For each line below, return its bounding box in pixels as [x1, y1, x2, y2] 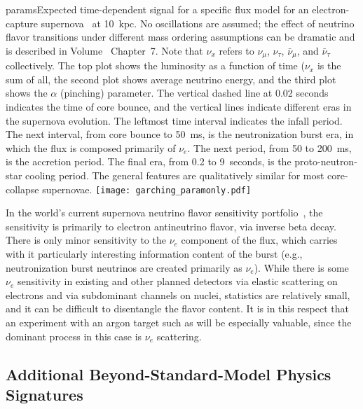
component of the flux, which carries [181, 233, 338, 247]
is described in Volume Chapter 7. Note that [6, 43, 203, 57]
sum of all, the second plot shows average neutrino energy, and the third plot [6, 71, 336, 86]
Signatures [6, 383, 83, 405]
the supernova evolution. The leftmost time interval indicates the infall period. [6, 113, 343, 127]
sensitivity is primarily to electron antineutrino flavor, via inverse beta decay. [6, 219, 336, 233]
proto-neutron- [294, 154, 357, 169]
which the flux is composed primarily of [6, 140, 176, 155]
